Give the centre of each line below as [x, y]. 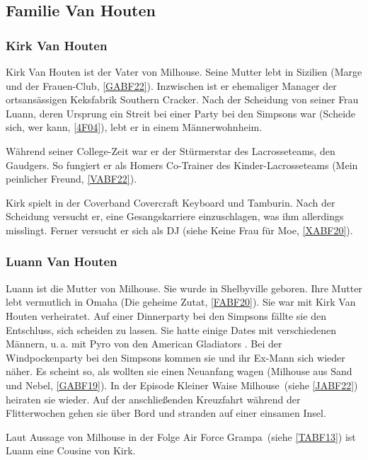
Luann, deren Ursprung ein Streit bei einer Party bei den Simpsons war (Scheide [181, 113]
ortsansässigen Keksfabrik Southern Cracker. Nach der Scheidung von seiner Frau [182, 99]
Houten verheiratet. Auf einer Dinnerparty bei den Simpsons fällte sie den [166, 315]
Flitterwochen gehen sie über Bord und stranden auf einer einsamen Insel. [166, 413]
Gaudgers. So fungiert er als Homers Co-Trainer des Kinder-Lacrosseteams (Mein [182, 165]
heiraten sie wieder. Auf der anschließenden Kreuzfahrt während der [153, 399]
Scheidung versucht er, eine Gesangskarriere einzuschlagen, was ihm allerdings [175, 216]
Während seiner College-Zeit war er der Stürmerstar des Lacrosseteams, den [171, 150]
